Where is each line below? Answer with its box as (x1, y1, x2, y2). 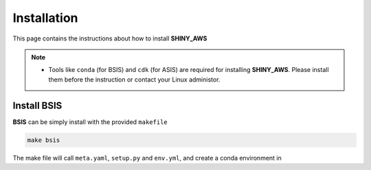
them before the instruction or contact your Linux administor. (48, 75, 221, 84)
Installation (12, 10, 78, 25)
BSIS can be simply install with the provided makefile (12, 117, 168, 126)
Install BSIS (12, 99, 63, 111)
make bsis (27, 136, 60, 144)
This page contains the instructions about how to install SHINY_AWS (12, 34, 207, 42)
